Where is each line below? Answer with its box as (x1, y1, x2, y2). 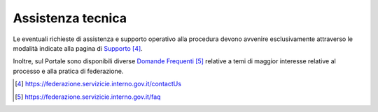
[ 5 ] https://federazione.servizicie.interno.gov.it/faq (15, 93, 161, 101)
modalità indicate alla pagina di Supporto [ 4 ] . (13, 44, 143, 52)
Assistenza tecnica (13, 10, 127, 26)
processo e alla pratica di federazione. (13, 67, 124, 75)
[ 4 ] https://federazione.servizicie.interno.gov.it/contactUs (15, 80, 182, 88)
